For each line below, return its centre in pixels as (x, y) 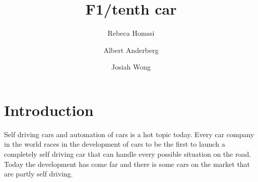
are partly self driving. (39, 174)
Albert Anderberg (131, 50)
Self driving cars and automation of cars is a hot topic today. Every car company (129, 134)
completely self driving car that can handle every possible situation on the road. (128, 154)
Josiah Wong (131, 67)
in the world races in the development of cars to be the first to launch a (115, 144)
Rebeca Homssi (131, 33)
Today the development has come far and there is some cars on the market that (127, 164)
